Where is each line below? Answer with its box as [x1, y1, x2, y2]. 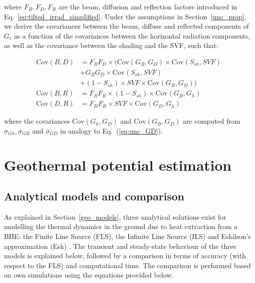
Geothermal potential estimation [4, 154, 232, 175]
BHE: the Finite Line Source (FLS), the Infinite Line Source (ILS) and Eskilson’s [4, 231, 251, 241]
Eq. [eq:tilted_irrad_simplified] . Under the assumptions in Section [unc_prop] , [4, 11, 247, 21]
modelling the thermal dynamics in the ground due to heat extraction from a [4, 221, 238, 232]
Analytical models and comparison [4, 189, 185, 204]
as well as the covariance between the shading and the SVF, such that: [4, 40, 218, 50]
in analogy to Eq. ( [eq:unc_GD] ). [60, 125, 163, 136]
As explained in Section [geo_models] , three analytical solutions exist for [4, 211, 226, 222]
